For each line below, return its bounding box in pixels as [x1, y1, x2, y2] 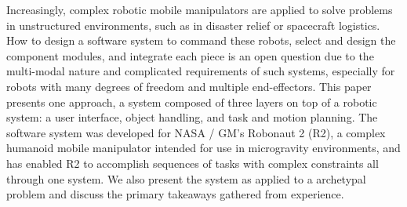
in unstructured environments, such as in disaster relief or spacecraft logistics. [6, 16, 380, 33]
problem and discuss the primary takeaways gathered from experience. [6, 186, 344, 202]
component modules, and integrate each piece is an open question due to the [6, 47, 374, 64]
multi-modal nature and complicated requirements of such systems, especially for [6, 63, 395, 79]
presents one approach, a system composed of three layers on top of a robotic [6, 93, 377, 110]
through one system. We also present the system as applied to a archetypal [6, 170, 366, 187]
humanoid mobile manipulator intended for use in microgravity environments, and [6, 140, 401, 156]
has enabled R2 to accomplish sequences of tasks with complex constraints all [6, 154, 379, 171]
